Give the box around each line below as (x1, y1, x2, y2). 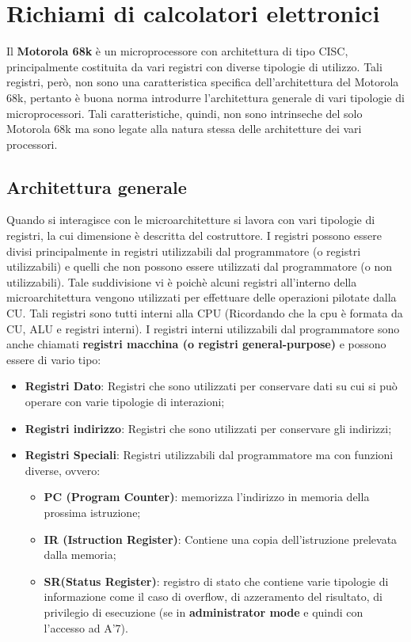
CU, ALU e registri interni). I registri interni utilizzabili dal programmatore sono (6, 320, 400, 336)
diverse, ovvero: (25, 462, 101, 478)
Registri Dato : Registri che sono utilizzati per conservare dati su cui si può (25, 378, 398, 394)
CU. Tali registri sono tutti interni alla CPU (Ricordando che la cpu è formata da (6, 305, 403, 321)
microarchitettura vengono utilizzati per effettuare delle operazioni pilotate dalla (6, 289, 397, 306)
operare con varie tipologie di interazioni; (25, 393, 225, 410)
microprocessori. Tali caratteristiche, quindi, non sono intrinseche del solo (6, 104, 363, 121)
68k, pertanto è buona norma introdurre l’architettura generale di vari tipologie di (6, 89, 405, 105)
